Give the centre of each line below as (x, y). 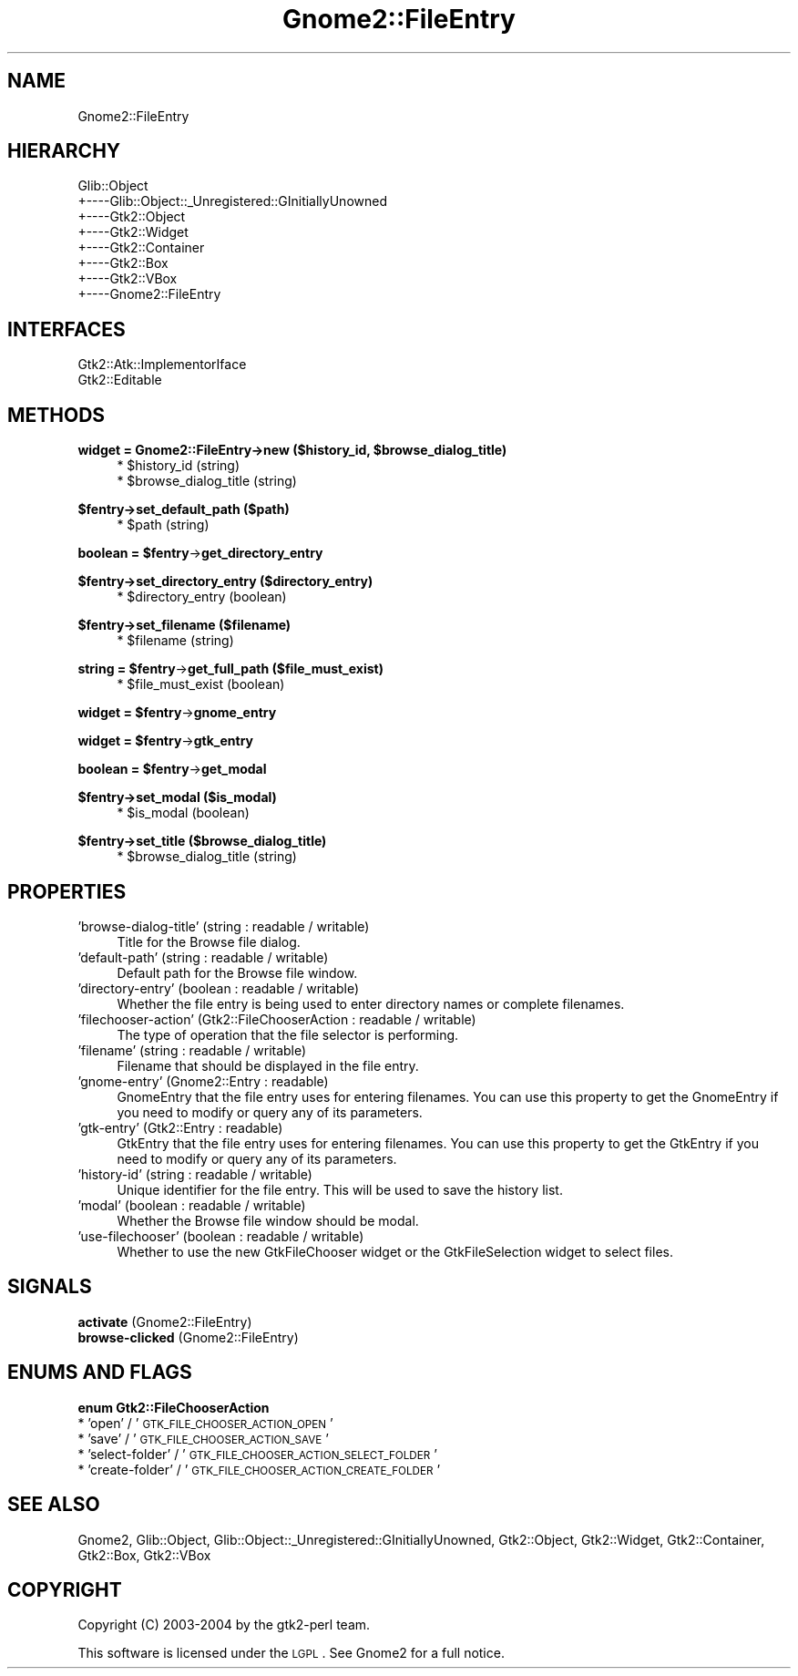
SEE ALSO (54, 1505)
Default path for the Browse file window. (237, 972)
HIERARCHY (64, 151)
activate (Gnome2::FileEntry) (165, 1321)
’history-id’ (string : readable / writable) (195, 1174)
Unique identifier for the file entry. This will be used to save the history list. (340, 1189)
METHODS (56, 415)
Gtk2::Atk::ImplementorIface (162, 365)
